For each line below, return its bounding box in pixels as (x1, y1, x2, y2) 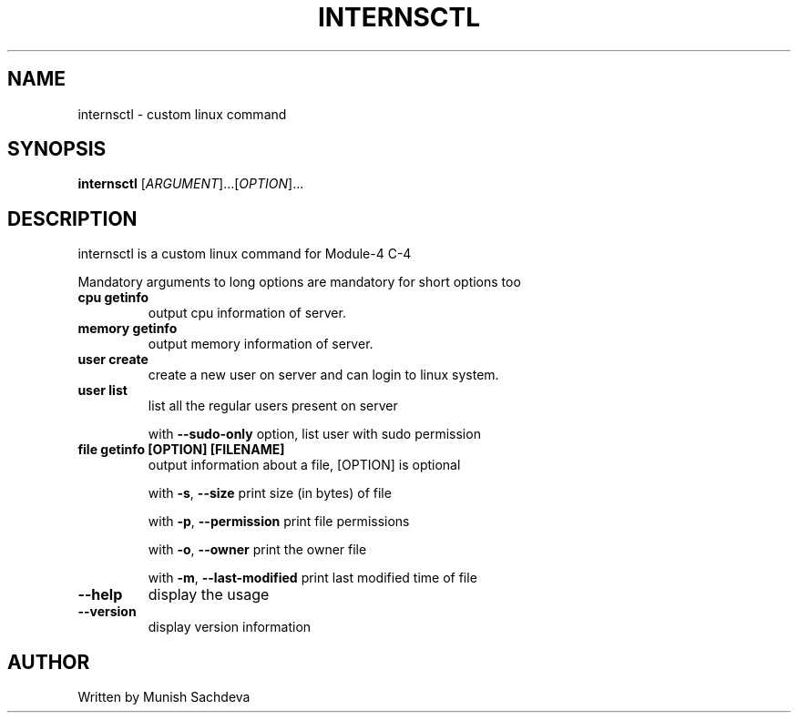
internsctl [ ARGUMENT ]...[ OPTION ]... (77, 176, 304, 192)
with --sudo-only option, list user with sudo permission (148, 426, 481, 442)
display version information (148, 619, 312, 635)
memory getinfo (77, 320, 178, 337)
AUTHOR (7, 650, 90, 674)
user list (77, 382, 128, 399)
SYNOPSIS (7, 137, 107, 161)
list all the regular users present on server (148, 398, 398, 414)
